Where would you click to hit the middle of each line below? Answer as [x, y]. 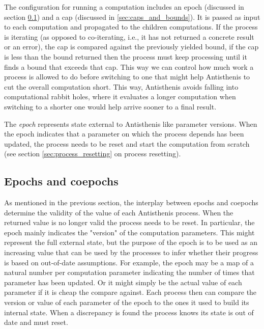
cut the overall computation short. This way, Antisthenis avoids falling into [121, 86]
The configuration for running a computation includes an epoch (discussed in [124, 7]
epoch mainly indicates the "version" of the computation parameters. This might [129, 232]
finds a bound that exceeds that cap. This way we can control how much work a [129, 66]
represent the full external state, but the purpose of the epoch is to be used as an [131, 242]
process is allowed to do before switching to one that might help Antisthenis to [127, 77]
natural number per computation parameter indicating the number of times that [129, 272]
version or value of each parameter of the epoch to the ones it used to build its [127, 302]
